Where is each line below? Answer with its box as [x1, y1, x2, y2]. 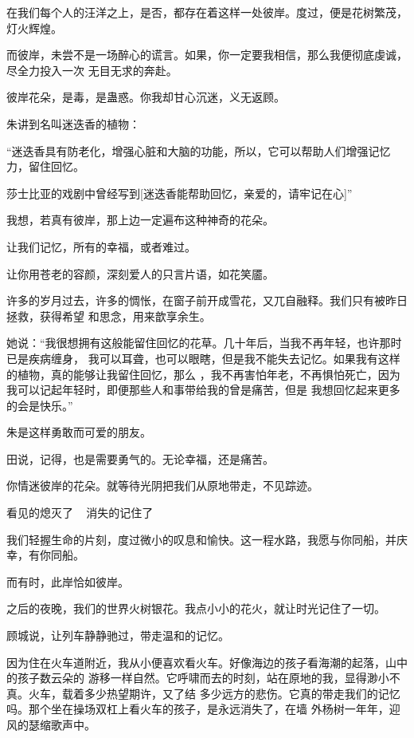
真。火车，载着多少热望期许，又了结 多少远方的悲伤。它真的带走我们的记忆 [6, 685, 400, 701]
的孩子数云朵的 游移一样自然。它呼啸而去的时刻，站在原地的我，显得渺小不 [6, 669, 400, 686]
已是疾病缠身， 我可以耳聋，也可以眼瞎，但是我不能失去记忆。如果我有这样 [6, 349, 400, 366]
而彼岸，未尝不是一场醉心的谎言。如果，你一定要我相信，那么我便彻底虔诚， [6, 46, 408, 63]
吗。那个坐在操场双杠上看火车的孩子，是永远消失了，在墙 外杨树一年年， [6, 701, 389, 717]
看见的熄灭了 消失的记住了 [6, 504, 154, 521]
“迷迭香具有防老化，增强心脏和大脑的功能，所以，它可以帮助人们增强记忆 [6, 142, 391, 159]
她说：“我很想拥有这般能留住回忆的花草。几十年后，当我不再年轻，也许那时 [6, 334, 402, 351]
